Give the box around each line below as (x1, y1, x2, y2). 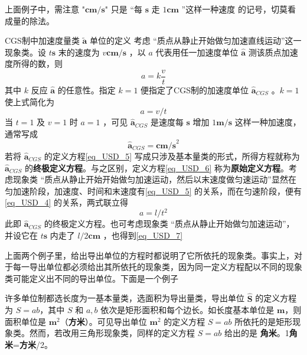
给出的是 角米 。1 (224, 327, 289, 339)
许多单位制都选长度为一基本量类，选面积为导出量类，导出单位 (5, 292, 244, 304)
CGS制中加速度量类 (5, 34, 80, 47)
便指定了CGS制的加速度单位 (141, 84, 249, 96)
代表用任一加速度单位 (155, 45, 239, 58)
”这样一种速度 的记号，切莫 (181, 3, 288, 15)
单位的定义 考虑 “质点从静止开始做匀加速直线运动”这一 (90, 34, 302, 47)
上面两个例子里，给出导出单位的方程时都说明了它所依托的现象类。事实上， (5, 249, 294, 261)
